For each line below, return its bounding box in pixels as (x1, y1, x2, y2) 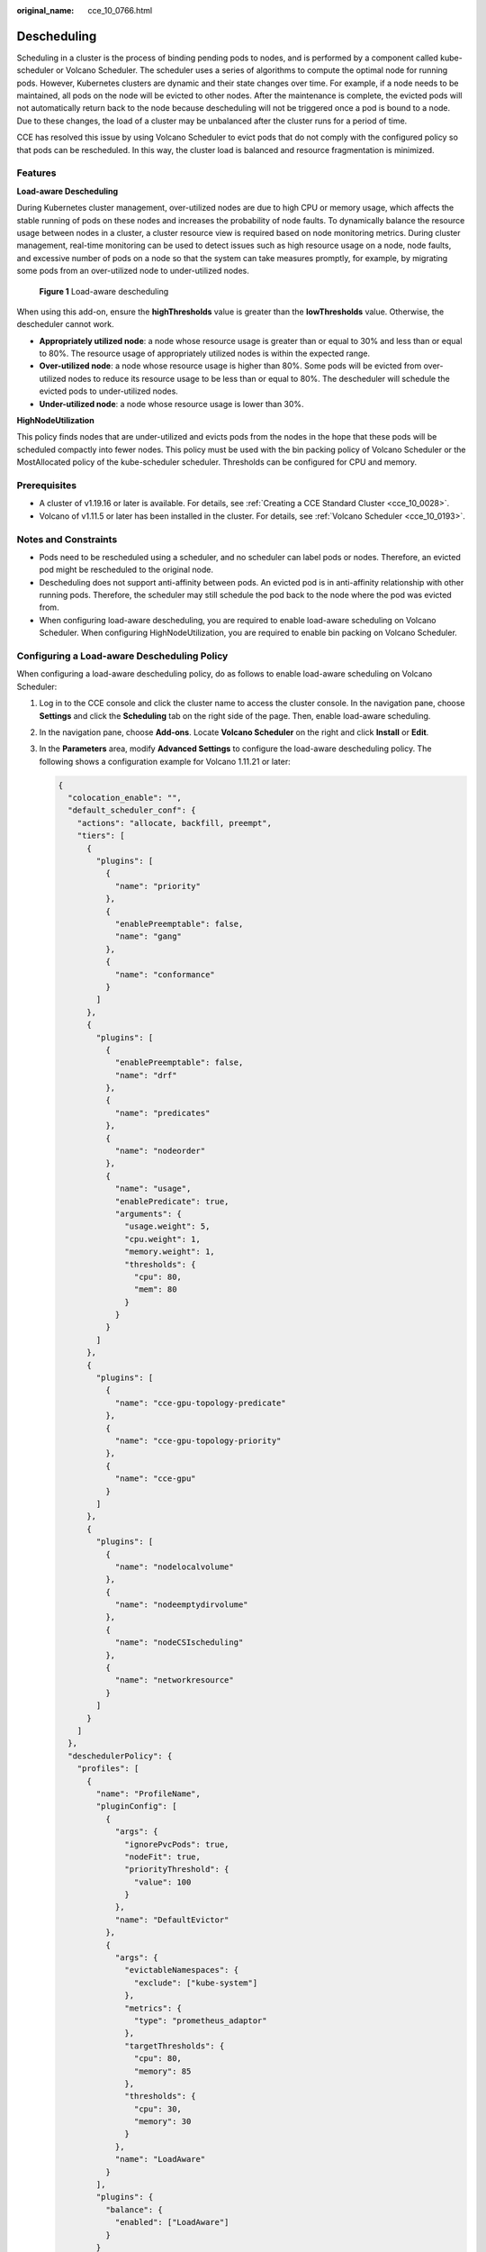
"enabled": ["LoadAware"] (114, 2217, 229, 2228)
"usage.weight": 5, (124, 1221, 211, 1231)
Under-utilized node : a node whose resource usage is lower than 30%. (39, 398, 305, 409)
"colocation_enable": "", (67, 793, 182, 804)
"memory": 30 (133, 2117, 192, 2127)
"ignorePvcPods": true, (124, 1839, 229, 1849)
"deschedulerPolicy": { (67, 1750, 173, 1761)
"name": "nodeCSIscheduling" (114, 1638, 244, 1648)
